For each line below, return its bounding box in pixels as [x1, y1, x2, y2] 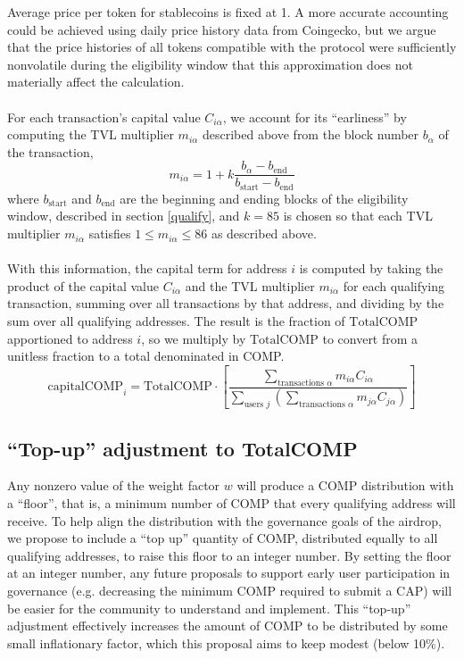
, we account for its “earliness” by [222, 107, 407, 126]
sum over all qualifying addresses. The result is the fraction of [7, 312, 345, 330]
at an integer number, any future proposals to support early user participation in [7, 563, 451, 582]
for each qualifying [343, 276, 445, 295]
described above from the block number [202, 125, 419, 144]
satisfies [88, 224, 131, 243]
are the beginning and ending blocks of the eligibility [120, 188, 409, 207]
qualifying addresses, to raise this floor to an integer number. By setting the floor [7, 546, 452, 564]
